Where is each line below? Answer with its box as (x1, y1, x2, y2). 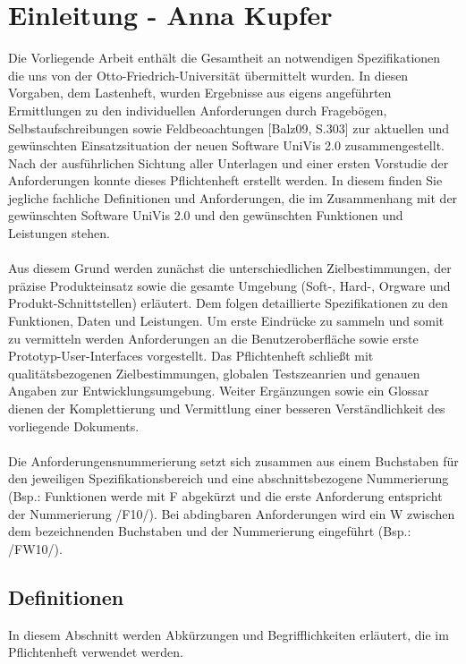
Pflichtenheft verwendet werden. (8, 643, 183, 661)
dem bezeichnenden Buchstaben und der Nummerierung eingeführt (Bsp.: (8, 522, 411, 541)
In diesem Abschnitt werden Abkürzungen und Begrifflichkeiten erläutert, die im (8, 625, 449, 643)
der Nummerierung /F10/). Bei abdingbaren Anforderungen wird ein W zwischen (8, 504, 455, 523)
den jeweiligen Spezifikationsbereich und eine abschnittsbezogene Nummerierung (8, 469, 449, 488)
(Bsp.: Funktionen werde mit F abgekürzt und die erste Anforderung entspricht (8, 486, 443, 505)
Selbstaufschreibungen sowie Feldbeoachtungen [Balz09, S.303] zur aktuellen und (8, 118, 450, 137)
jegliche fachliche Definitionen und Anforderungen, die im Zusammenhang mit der (8, 188, 458, 207)
